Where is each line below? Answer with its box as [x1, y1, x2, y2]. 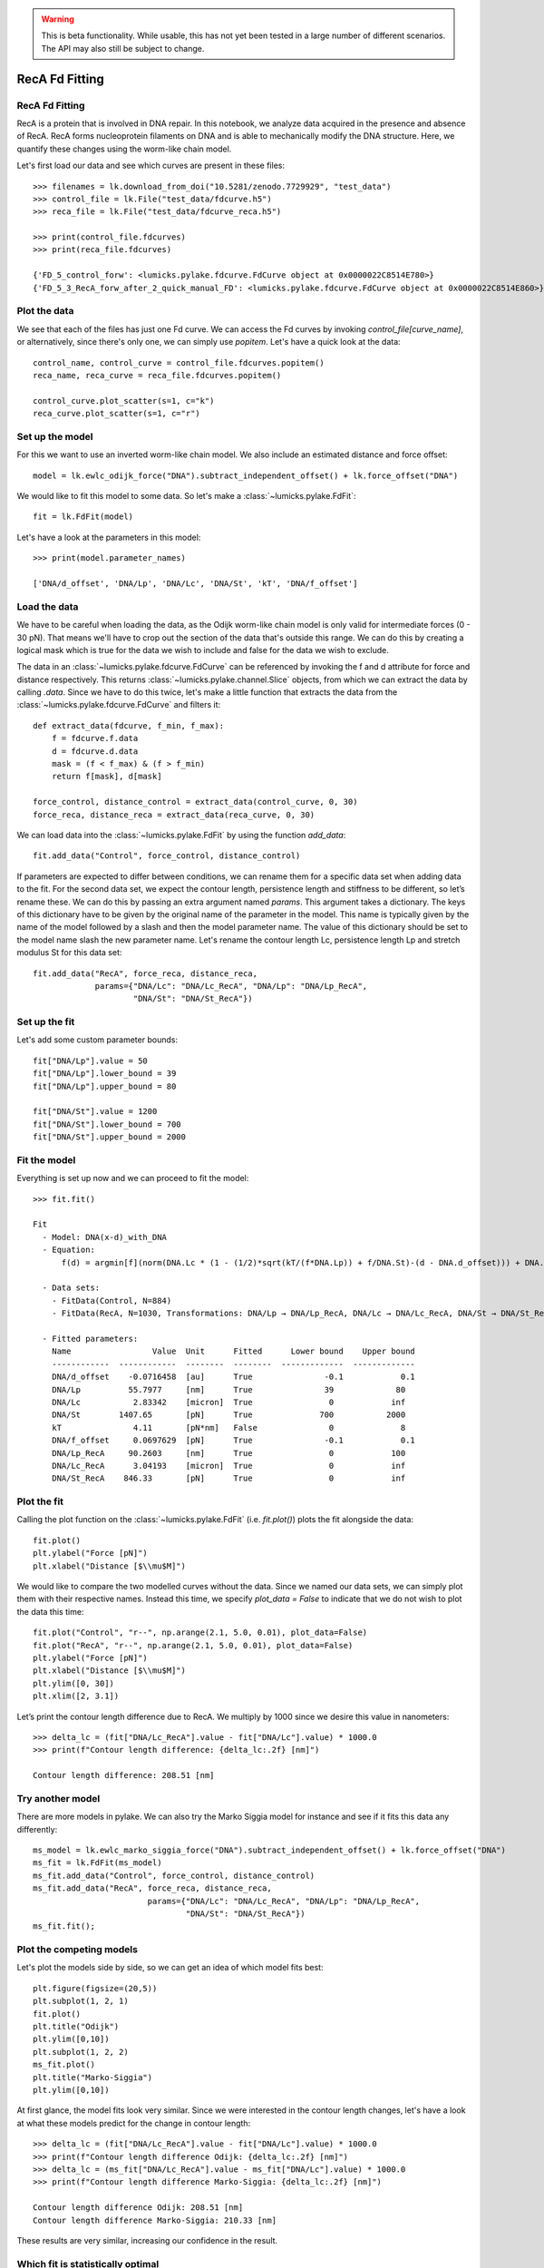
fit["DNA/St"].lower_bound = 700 [33, 1119, 181, 1129]
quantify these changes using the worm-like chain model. [16, 143, 232, 154]
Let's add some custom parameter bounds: [16, 1034, 179, 1045]
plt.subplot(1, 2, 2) [33, 2047, 129, 2057]
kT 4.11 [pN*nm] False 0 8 [51, 1422, 406, 1432]
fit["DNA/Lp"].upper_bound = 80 [33, 1080, 177, 1091]
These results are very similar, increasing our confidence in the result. [16, 2234, 278, 2245]
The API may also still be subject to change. [41, 43, 205, 54]
